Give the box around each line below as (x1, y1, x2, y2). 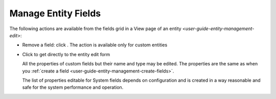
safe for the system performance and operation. (22, 84, 124, 90)
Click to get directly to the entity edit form (22, 51, 110, 57)
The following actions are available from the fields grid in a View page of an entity (9, 26, 181, 32)
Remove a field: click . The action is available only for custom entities (22, 42, 168, 48)
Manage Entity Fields (9, 8, 101, 19)
